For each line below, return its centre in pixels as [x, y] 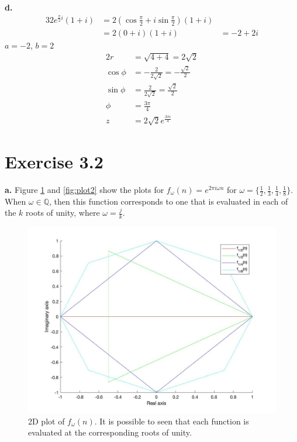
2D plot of [46, 421]
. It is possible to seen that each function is [172, 421]
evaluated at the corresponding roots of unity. [110, 432]
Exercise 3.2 [54, 162]
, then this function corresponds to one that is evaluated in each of [169, 201]
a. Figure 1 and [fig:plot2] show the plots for [84, 190]
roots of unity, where [63, 213]
